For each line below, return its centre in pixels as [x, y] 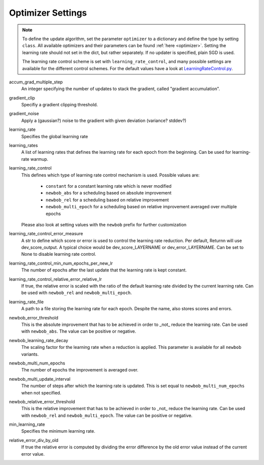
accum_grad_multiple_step [36, 82]
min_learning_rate [27, 424]
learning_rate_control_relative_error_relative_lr [55, 279]
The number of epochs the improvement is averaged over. [80, 370]
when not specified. [41, 392]
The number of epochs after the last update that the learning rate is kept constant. [104, 270]
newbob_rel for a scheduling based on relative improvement [107, 200]
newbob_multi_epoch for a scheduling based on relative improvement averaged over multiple [141, 207]
